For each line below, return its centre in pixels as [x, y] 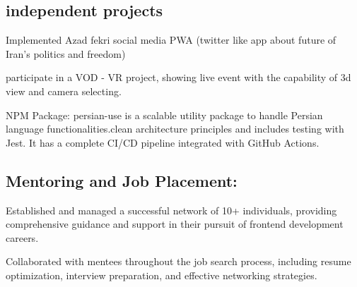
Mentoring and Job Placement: [122, 180]
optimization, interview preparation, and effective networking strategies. [162, 275]
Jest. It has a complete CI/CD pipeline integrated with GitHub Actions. [163, 142]
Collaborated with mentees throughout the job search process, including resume [178, 261]
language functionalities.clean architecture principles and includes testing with [175, 129]
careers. [22, 237]
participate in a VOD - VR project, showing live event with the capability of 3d [178, 77]
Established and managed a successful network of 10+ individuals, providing [171, 210]
